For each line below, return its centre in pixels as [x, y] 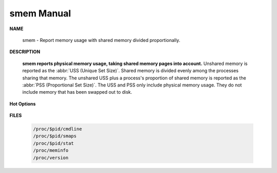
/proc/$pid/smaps [55, 136]
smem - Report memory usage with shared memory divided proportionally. [101, 40]
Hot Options [23, 104]
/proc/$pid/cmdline [57, 129]
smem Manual [40, 13]
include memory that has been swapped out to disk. [77, 92]
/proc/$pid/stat [54, 143]
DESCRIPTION [25, 52]
